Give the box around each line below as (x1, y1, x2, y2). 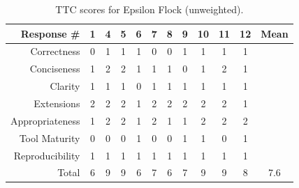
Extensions (34, 95, 80, 110)
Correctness (30, 44, 80, 58)
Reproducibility (13, 148, 80, 162)
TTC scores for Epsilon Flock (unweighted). (55, 2, 244, 16)
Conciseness (29, 61, 80, 76)
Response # (20, 26, 80, 40)
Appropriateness (10, 113, 80, 127)
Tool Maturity (19, 130, 80, 145)
